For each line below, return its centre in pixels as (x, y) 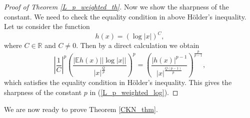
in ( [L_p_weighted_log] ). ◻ (134, 92)
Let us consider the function (47, 26)
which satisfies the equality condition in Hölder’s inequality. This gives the (118, 82)
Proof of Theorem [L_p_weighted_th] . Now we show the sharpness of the (116, 6)
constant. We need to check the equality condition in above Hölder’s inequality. (125, 16)
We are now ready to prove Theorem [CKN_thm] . (81, 109)
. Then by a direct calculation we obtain (138, 45)
